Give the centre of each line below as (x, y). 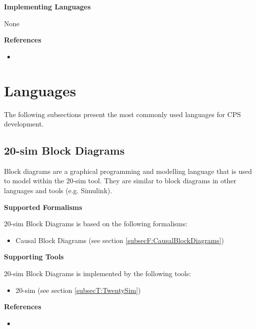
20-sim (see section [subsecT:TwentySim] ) (78, 290)
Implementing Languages (47, 6)
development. (24, 124)
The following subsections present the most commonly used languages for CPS (123, 114)
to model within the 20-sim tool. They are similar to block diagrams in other (120, 181)
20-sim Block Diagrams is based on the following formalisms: (96, 224)
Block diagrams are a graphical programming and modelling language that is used (128, 171)
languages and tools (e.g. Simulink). (58, 190)
